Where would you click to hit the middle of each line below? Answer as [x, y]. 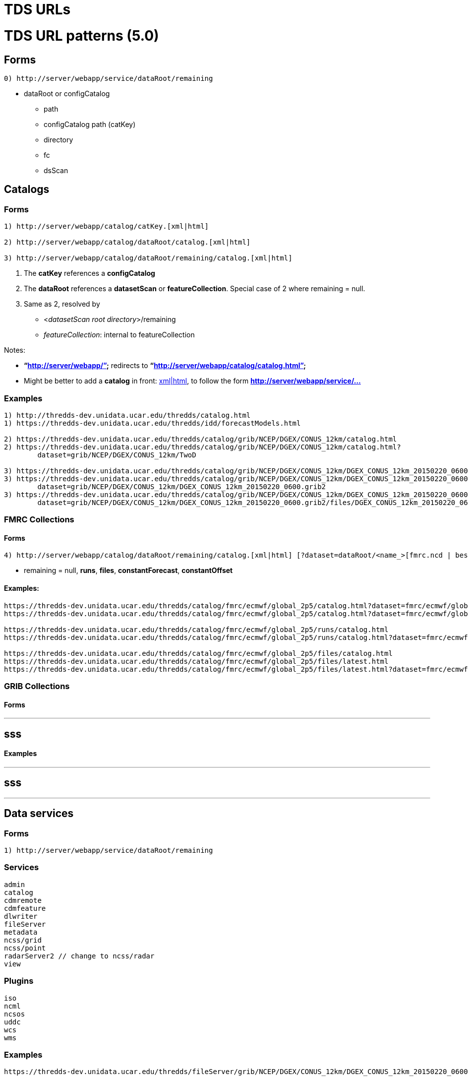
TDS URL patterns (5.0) [82, 35]
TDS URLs [37, 9]
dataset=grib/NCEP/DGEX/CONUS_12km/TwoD [117, 455]
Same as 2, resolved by [62, 304]
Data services [39, 814]
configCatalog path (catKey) [90, 124]
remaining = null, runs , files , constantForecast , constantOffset [128, 571]
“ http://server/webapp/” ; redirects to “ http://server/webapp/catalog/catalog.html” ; [165, 366]
